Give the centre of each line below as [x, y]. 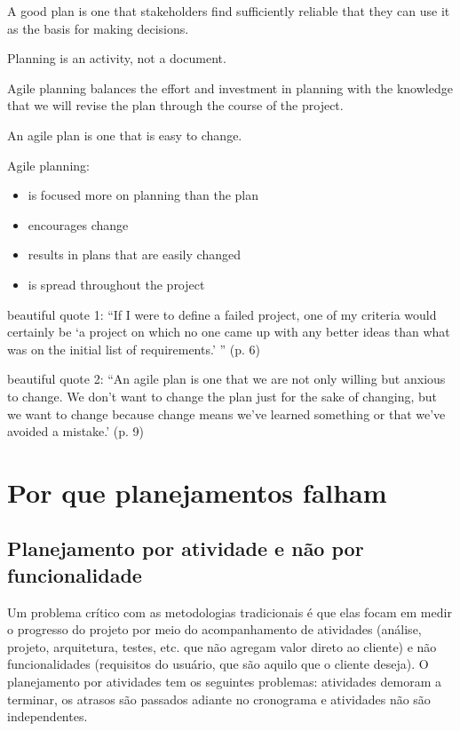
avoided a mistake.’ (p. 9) [76, 431]
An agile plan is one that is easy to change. [125, 135]
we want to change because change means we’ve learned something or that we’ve [226, 413]
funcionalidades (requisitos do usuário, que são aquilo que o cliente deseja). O [218, 664]
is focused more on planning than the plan [143, 195]
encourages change [78, 224]
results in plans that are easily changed [134, 254]
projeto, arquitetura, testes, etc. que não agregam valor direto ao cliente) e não [222, 646]
